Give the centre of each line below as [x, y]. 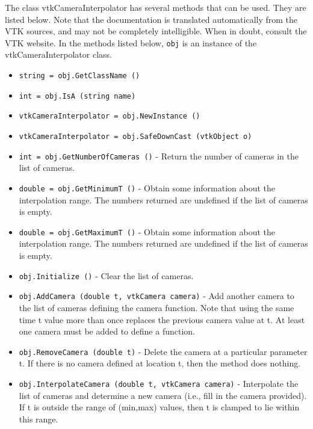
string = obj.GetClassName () [79, 76]
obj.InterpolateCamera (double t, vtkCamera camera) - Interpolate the [159, 383]
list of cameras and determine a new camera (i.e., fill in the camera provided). [163, 395]
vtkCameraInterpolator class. [58, 54]
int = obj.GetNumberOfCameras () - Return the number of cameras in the [159, 156]
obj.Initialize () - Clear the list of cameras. [106, 275]
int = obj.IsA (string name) [77, 96]
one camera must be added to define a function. [107, 331]
